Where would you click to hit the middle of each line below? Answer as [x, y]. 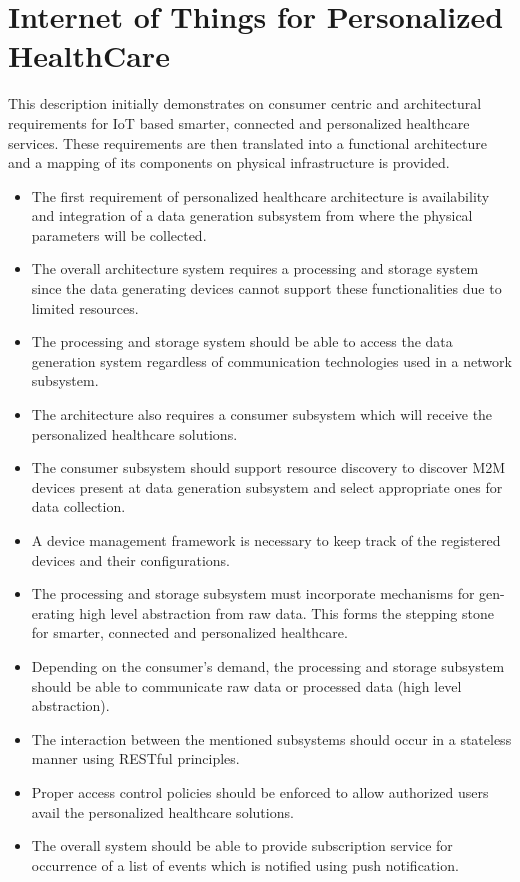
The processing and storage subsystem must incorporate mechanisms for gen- [268, 593]
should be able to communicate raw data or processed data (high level [246, 685]
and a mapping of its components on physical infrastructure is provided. [229, 162]
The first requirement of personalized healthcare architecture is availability [260, 195]
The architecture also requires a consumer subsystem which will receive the [262, 414]
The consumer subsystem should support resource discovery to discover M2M [268, 467]
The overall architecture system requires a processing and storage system [255, 268]
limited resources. [85, 307]
